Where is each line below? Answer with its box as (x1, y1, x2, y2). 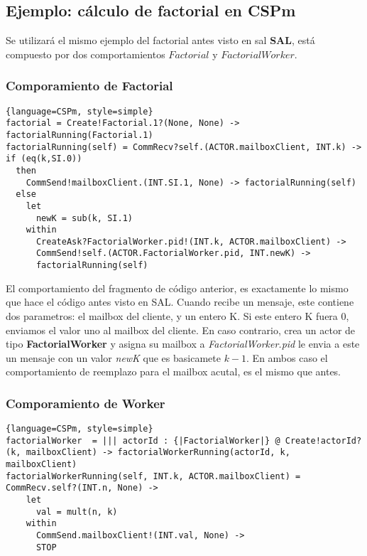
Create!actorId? (285, 435, 362, 446)
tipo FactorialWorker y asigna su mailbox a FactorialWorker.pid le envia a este (6, 336, 360, 351)
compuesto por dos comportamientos (6, 46, 165, 61)
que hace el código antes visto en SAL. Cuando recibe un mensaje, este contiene (6, 294, 354, 309)
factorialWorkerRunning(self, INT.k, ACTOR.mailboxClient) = (6, 471, 301, 481)
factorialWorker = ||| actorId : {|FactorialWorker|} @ (6, 435, 280, 446)
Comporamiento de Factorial (6, 77, 173, 95)
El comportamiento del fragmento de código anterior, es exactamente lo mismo (6, 280, 349, 295)
